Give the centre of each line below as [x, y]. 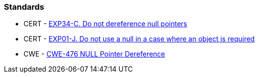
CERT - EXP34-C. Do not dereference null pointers [105, 24]
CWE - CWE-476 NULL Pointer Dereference [94, 54]
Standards [24, 7]
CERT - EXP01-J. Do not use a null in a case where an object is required [139, 39]
